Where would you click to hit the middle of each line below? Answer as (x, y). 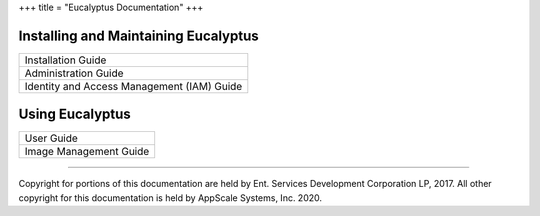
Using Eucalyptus (75, 114)
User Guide (51, 138)
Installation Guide (65, 60)
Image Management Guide (87, 152)
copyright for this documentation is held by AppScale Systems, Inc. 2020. (170, 197)
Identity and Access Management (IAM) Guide (133, 86)
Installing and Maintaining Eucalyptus (138, 35)
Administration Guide (74, 73)
